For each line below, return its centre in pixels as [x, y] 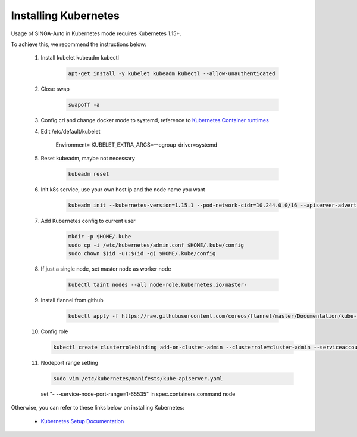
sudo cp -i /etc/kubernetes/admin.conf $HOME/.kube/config [156, 245]
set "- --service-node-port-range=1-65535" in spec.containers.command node [138, 394]
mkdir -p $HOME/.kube [100, 237]
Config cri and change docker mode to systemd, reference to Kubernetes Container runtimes [155, 120]
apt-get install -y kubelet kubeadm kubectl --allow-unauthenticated [172, 74]
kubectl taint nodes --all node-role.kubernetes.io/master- [158, 285]
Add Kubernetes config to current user [88, 221]
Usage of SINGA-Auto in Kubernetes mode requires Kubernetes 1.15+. [96, 33]
